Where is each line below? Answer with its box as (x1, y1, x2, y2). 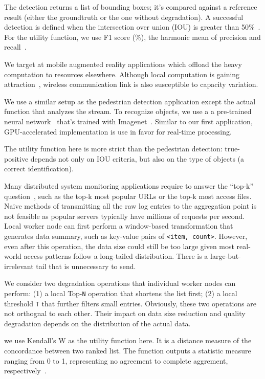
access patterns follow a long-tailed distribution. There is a (24, 251, 208, 261)
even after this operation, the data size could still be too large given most (4, 240, 234, 251)
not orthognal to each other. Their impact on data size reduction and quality (4, 308, 246, 319)
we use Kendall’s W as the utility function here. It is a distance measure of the (4, 335, 252, 346)
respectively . (4, 365, 47, 376)
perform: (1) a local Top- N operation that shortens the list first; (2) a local (4, 287, 237, 298)
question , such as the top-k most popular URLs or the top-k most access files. (4, 190, 252, 201)
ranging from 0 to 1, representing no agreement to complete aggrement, (4, 355, 228, 366)
